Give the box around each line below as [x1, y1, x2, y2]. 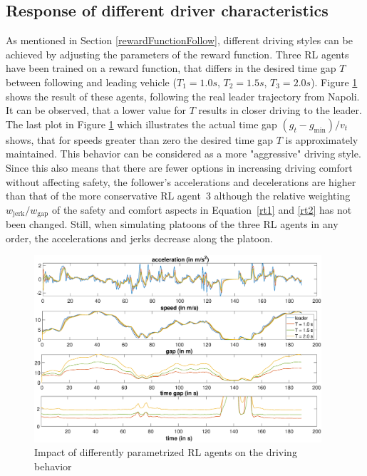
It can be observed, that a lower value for [6, 103, 186, 118]
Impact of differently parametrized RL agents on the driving [34, 445, 297, 460]
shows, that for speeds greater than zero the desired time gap [6, 132, 274, 147]
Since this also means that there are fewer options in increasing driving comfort [6, 160, 353, 175]
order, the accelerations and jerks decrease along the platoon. [6, 230, 273, 245]
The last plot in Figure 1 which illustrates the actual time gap [6, 116, 277, 131]
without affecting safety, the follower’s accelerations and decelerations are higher [6, 174, 356, 189]
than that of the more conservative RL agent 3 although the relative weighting [6, 188, 351, 203]
